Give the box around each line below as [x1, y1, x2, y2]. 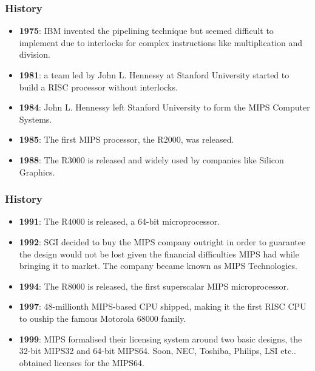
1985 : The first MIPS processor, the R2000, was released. [19, 133, 234, 146]
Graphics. [19, 165, 55, 178]
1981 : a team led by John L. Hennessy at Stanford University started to [19, 69, 290, 81]
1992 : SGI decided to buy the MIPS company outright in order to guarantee [19, 235, 306, 248]
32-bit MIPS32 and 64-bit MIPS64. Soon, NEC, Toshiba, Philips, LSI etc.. [19, 344, 296, 357]
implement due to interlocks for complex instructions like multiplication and [19, 36, 303, 49]
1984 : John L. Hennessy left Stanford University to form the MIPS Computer [19, 101, 310, 114]
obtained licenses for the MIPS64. [19, 356, 144, 369]
